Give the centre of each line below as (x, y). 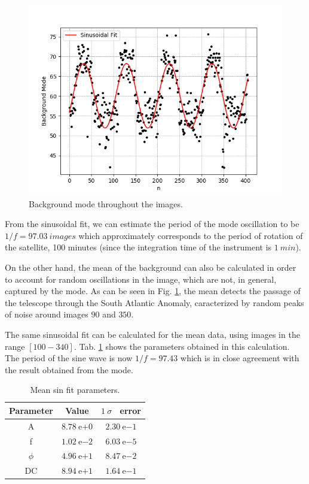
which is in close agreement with (240, 358)
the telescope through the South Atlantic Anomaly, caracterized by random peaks (154, 302)
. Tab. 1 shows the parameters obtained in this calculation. (182, 346)
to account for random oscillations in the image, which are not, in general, (141, 279)
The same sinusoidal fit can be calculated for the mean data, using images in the (152, 334)
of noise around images (47, 314)
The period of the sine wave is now (69, 358)
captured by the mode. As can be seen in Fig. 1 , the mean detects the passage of (153, 291)
